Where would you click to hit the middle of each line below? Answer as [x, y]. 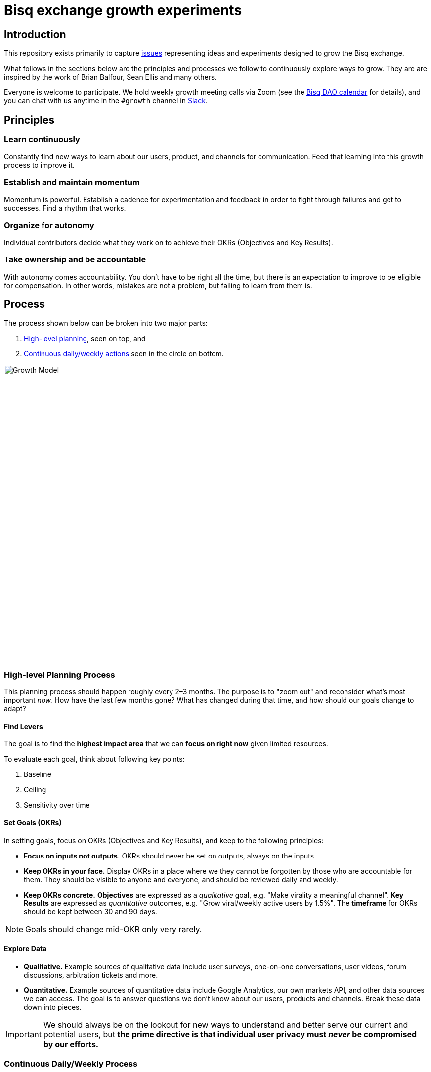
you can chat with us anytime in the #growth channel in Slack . [106, 101]
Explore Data [25, 949]
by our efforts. [71, 1044]
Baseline [38, 774]
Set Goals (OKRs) [33, 823]
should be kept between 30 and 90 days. [90, 911]
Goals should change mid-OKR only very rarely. [114, 929]
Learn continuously [42, 140]
